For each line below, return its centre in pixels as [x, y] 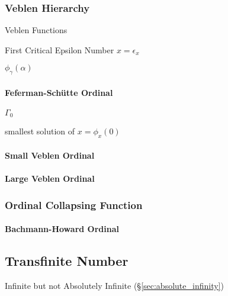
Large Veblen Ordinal [50, 178]
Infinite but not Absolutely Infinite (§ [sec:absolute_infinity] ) [114, 285]
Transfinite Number [67, 261]
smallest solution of [40, 131]
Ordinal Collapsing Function [74, 205]
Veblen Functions [36, 30]
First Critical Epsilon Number [60, 49]
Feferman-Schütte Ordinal [59, 92]
